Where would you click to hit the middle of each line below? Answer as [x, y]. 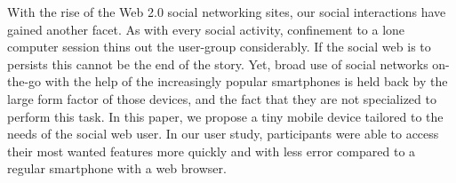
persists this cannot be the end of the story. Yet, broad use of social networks [218, 64]
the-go [24, 81]
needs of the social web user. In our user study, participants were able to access [223, 134]
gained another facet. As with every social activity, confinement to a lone [206, 29]
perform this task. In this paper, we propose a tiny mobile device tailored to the [225, 116]
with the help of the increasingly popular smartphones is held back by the [246, 81]
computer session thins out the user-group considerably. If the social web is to [219, 47]
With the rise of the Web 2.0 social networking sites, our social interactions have [227, 12]
